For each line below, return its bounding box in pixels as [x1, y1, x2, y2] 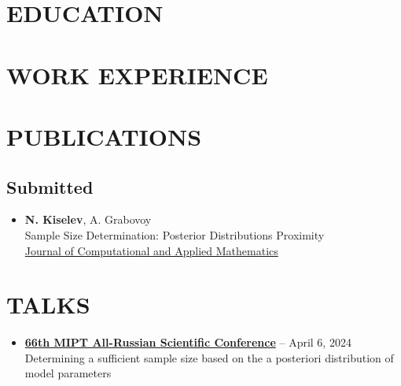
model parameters [24, 365, 112, 381]
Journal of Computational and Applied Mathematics [24, 242, 278, 258]
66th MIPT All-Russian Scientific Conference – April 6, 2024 [24, 334, 351, 351]
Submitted [6, 174, 94, 199]
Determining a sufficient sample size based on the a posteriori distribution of [24, 349, 394, 366]
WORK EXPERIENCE [6, 58, 268, 91]
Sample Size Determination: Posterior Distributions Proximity [24, 226, 325, 243]
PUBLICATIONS [6, 120, 202, 152]
